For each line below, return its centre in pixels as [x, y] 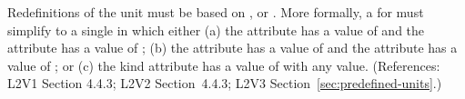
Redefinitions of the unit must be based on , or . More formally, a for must [216, 12]
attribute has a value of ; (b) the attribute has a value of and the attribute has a [232, 48]
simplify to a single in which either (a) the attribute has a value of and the [216, 30]
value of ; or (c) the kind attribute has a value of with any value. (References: [224, 65]
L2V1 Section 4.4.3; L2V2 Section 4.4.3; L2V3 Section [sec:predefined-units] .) [225, 83]
